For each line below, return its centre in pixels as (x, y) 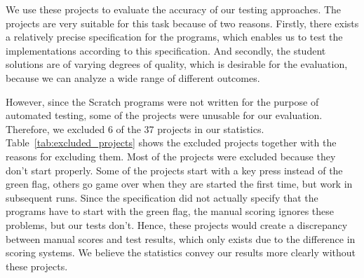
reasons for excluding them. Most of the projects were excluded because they (171, 156)
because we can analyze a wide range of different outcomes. (133, 77)
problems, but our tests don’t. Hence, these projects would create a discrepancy (177, 224)
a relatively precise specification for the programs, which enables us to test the (174, 37)
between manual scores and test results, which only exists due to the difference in (181, 238)
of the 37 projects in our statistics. (190, 128)
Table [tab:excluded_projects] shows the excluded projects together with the (171, 143)
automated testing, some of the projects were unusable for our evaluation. (164, 115)
